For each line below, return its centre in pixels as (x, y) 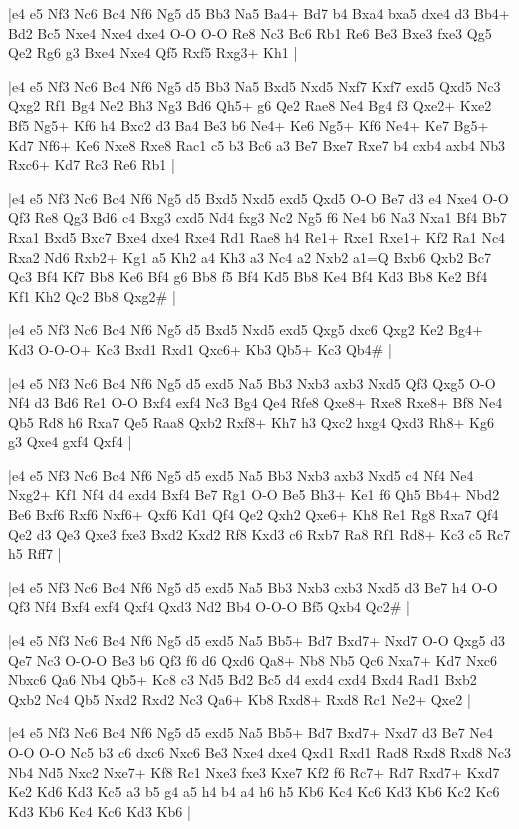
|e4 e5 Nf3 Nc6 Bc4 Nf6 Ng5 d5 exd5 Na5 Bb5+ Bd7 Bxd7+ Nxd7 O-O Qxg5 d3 (256, 640)
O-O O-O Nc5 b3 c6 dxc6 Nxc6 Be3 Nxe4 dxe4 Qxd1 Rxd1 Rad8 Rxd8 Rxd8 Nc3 (259, 752)
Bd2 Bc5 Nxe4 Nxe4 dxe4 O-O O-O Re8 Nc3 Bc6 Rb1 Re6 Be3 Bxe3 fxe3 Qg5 (250, 32)
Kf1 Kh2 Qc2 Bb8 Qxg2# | (92, 295)
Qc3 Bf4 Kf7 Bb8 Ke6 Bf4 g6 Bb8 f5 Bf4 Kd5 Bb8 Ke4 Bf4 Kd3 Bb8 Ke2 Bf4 (248, 276)
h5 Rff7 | (35, 553)
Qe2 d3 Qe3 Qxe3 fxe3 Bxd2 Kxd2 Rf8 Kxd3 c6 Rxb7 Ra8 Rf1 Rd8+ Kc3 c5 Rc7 (259, 533)
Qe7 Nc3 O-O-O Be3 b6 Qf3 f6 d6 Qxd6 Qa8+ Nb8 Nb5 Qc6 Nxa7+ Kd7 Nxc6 (253, 659)
